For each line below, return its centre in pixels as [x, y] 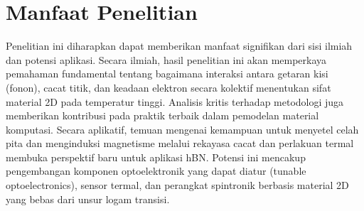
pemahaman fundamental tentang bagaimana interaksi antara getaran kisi [167, 74]
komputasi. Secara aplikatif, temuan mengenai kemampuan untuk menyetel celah [182, 129]
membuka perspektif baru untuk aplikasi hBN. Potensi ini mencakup [156, 157]
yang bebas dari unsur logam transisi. [88, 199]
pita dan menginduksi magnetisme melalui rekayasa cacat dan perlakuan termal [180, 143]
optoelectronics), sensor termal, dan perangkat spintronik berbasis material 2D [177, 185]
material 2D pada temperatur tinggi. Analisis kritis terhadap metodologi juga [175, 101]
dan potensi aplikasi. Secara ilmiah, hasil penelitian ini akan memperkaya [166, 59]
